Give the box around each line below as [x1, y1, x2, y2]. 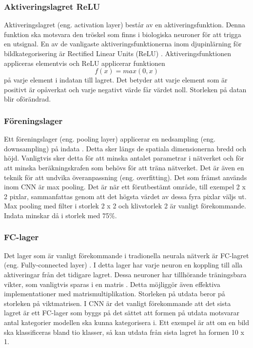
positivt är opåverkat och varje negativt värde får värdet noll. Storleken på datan [4, 84, 247, 94]
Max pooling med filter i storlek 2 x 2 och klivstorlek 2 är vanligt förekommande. [4, 201, 246, 211]
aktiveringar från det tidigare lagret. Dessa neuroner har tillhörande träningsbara [4, 269, 247, 279]
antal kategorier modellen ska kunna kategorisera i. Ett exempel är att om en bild [4, 317, 249, 327]
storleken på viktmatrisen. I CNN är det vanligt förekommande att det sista [4, 298, 231, 308]
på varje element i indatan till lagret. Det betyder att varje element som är [4, 75, 228, 85]
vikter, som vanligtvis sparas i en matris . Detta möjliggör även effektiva [4, 279, 220, 289]
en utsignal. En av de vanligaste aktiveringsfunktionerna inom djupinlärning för [4, 39, 242, 49]
